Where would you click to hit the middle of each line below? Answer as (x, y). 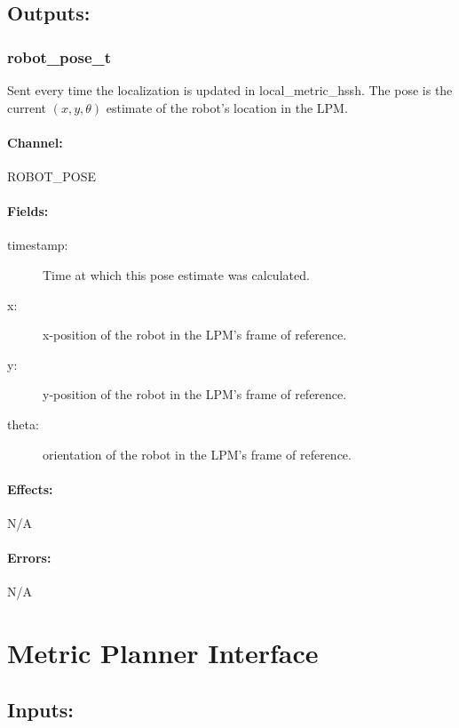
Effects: (30, 488)
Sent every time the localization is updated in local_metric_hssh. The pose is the (230, 90)
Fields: (28, 211)
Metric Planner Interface (163, 653)
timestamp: (38, 245)
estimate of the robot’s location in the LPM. (227, 107)
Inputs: (41, 709)
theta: (23, 424)
